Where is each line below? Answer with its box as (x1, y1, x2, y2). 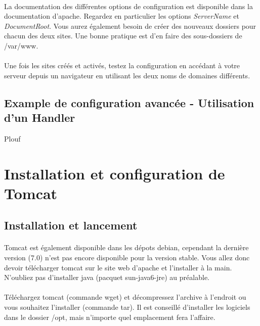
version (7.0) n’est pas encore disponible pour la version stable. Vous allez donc (4, 252, 250, 263)
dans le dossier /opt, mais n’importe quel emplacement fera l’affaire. (4, 311, 215, 322)
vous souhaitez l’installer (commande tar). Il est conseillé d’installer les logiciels (4, 302, 250, 312)
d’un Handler (4, 110, 75, 125)
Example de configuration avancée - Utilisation (4, 95, 254, 110)
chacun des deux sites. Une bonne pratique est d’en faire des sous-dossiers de (4, 30, 242, 41)
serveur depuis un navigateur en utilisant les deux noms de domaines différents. (4, 70, 250, 80)
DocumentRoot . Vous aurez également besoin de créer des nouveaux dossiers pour (4, 20, 256, 31)
